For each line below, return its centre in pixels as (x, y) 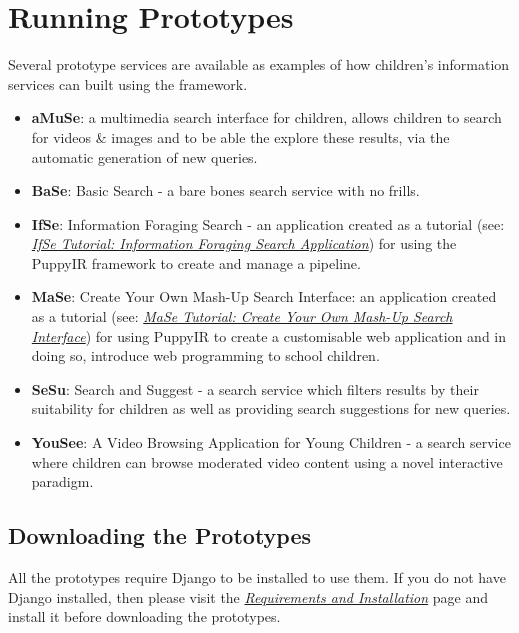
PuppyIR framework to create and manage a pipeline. (196, 262)
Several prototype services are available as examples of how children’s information (259, 64)
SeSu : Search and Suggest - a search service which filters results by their (255, 388)
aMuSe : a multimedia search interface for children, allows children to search (266, 117)
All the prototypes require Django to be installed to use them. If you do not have (257, 577)
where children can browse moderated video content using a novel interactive (267, 461)
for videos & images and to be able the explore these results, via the (240, 136)
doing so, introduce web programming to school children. (205, 355)
